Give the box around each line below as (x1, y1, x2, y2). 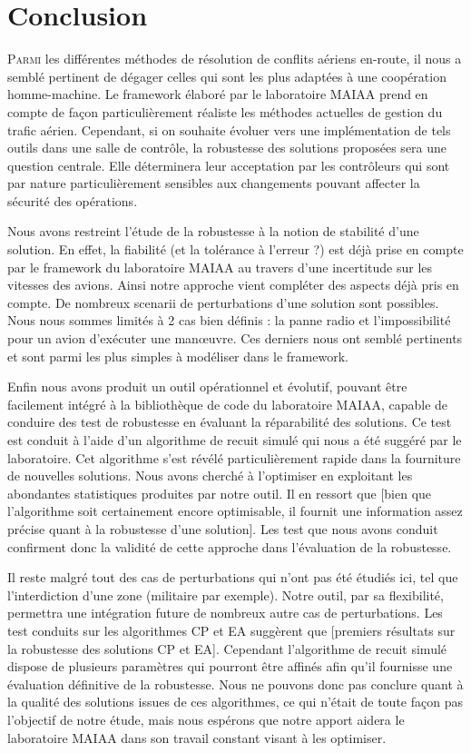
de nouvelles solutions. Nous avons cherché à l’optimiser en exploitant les (7, 466, 413, 485)
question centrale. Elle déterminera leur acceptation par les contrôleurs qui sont (7, 155, 450, 174)
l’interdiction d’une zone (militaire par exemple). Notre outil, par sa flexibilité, (7, 585, 444, 604)
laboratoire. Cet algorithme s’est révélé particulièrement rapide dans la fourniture (7, 448, 461, 467)
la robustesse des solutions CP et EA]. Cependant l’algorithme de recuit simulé (7, 639, 447, 658)
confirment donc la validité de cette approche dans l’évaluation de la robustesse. (7, 537, 452, 556)
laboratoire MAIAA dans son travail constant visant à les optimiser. (7, 728, 387, 747)
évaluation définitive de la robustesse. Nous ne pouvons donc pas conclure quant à (7, 674, 464, 693)
